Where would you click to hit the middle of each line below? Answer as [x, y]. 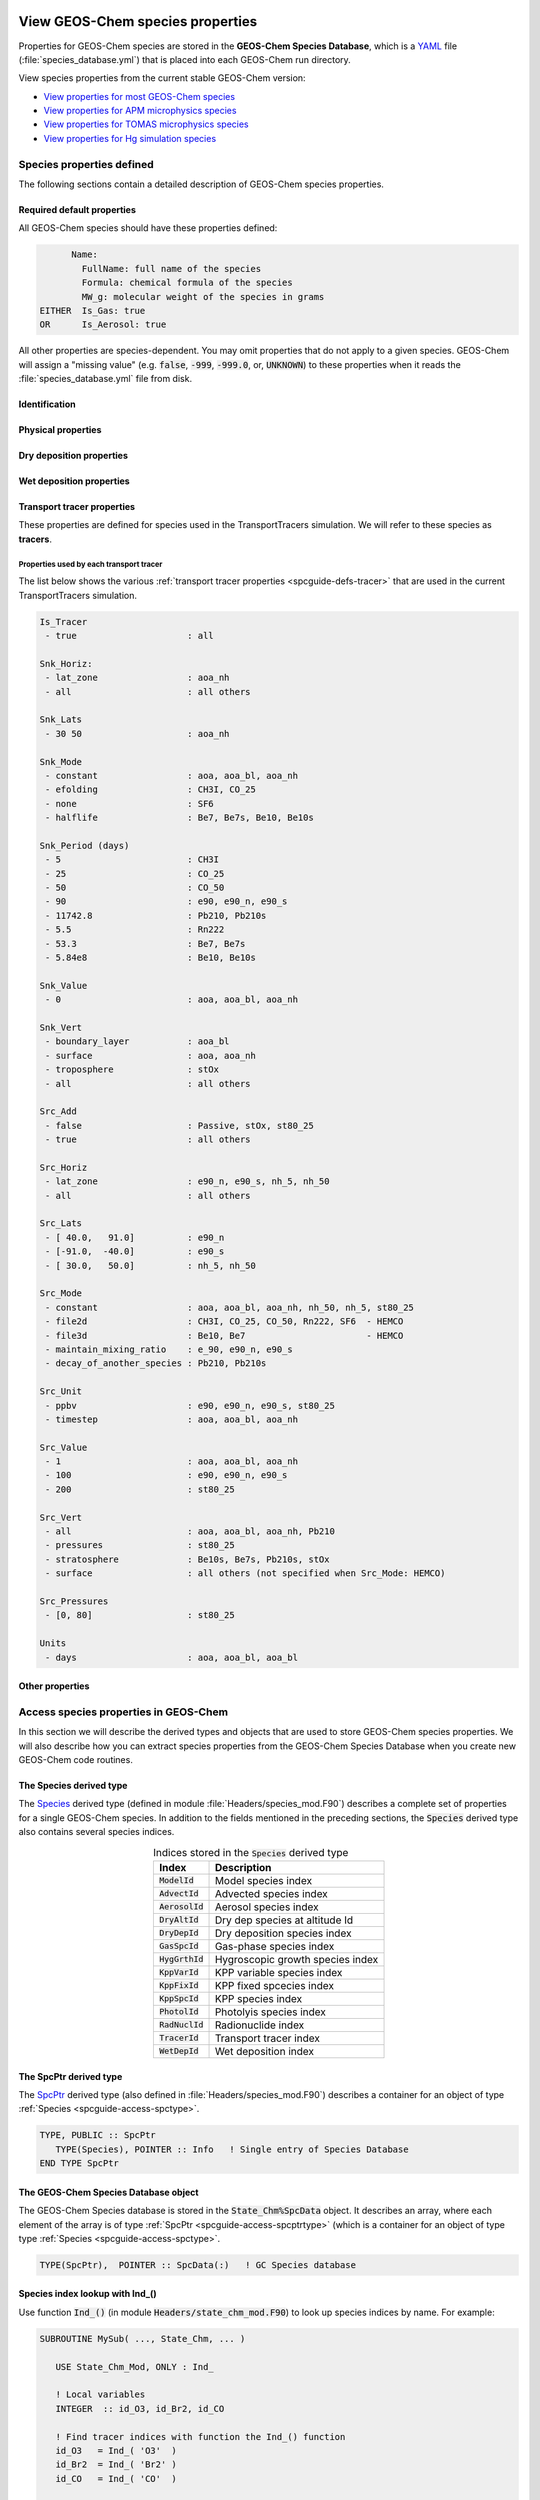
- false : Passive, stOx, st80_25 [179, 1125]
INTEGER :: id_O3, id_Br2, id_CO [140, 2408]
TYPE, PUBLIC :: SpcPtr [98, 2135]
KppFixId [178, 1985]
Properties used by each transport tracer [90, 564]
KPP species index [258, 1998]
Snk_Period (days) [84, 845]
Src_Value [63, 1447]
